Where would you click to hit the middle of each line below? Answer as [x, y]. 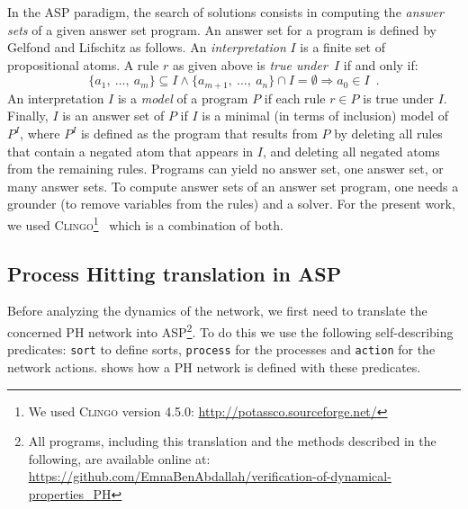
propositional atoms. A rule [83, 64]
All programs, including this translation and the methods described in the [232, 441]
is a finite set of [342, 47]
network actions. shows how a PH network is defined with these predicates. [214, 366]
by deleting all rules [388, 134]
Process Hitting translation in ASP [175, 273]
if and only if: [381, 64]
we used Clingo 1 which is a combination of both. [145, 223]
